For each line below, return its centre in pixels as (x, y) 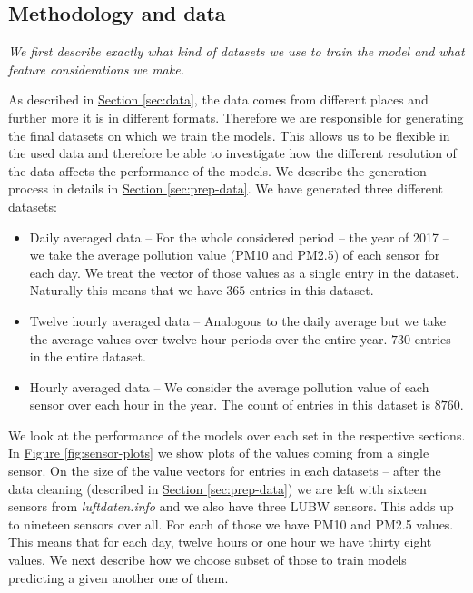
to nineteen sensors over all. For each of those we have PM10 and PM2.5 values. (231, 524)
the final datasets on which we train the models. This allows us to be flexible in (229, 135)
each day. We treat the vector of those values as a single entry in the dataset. (244, 272)
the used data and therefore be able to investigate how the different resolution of (232, 153)
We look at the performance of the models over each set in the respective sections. (237, 435)
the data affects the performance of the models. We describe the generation (217, 170)
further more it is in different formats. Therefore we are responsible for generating (236, 117)
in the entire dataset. (88, 356)
